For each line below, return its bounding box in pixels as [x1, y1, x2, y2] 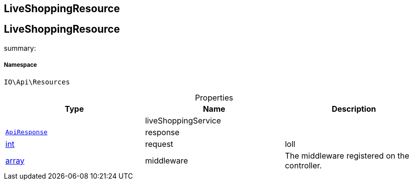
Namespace [4, 61, 37, 69]
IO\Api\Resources [4, 78, 70, 86]
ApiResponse [5, 128, 48, 136]
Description [331, 103, 376, 114]
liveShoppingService [145, 115, 221, 125]
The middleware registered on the [284, 150, 410, 161]
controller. [284, 160, 322, 170]
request [145, 139, 174, 149]
